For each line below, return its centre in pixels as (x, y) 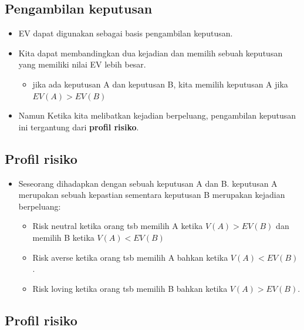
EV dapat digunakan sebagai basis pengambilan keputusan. (126, 33)
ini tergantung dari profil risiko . (79, 127)
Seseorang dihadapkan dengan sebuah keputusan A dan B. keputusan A (148, 183)
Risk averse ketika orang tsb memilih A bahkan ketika (130, 257)
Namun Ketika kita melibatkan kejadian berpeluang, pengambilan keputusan (157, 115)
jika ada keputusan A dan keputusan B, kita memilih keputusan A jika (160, 84)
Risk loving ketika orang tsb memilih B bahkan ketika (130, 288)
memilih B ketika (63, 237)
